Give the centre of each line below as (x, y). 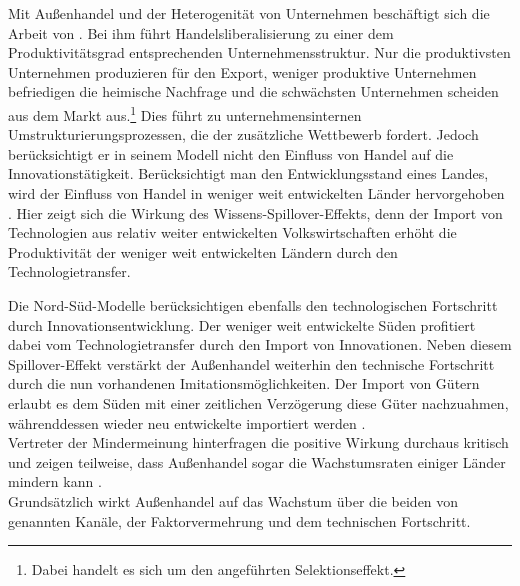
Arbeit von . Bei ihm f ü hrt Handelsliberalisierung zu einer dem (201, 32)
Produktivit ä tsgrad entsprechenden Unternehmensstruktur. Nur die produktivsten (259, 52)
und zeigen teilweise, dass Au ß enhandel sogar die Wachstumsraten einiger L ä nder (257, 461)
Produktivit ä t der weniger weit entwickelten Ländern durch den (203, 251)
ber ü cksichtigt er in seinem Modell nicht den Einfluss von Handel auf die (231, 153)
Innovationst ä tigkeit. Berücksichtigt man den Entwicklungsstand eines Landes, (248, 173)
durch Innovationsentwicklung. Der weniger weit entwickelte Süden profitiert (242, 324)
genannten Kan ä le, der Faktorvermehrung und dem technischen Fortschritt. (239, 520)
